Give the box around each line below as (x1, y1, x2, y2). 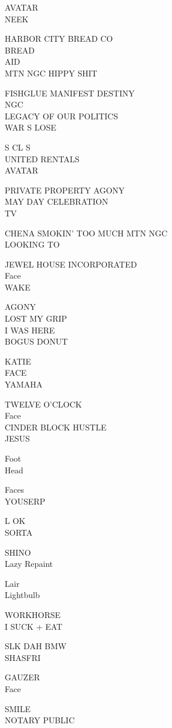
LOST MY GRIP (5, 312, 68, 325)
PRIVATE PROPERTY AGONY (5, 183, 125, 196)
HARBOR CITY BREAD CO (5, 32, 113, 45)
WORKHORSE (5, 608, 61, 620)
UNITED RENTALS (5, 152, 80, 165)
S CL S (5, 141, 31, 153)
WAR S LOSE (5, 121, 56, 133)
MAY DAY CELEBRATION (5, 195, 109, 208)
